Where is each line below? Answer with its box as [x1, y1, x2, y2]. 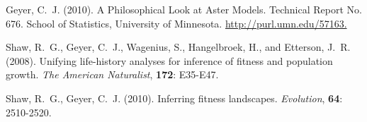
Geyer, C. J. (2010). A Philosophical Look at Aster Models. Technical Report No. [6, 2, 362, 16]
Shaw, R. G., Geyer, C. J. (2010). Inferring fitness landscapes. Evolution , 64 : [6, 90, 343, 105]
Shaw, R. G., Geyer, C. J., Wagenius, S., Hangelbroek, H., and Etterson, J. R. [6, 39, 351, 54]
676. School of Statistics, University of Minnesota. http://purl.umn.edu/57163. [6, 16, 347, 30]
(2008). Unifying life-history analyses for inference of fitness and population [6, 53, 333, 68]
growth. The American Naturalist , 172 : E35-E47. [6, 67, 219, 82]
